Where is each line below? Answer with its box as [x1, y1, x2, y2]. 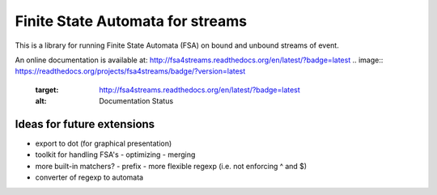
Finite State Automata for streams [15, 12, 248, 30]
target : [35, 85, 59, 95]
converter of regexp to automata [35, 172, 144, 182]
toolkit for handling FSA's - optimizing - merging [35, 150, 196, 159]
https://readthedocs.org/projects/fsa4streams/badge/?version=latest [15, 66, 246, 76]
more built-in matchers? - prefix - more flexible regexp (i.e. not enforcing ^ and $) [35, 161, 308, 171]
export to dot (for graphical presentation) [35, 138, 172, 149]
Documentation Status [99, 96, 174, 106]
